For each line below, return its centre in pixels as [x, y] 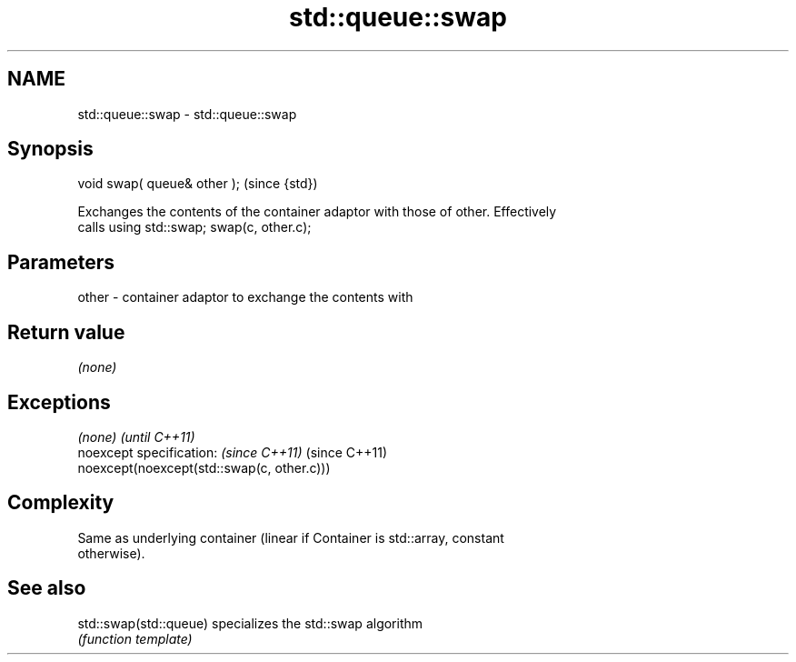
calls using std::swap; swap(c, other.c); [194, 227]
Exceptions [59, 402]
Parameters [61, 262]
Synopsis [50, 149]
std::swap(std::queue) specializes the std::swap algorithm [250, 623]
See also [47, 588]
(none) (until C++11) [136, 436]
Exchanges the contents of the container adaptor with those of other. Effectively [317, 212]
